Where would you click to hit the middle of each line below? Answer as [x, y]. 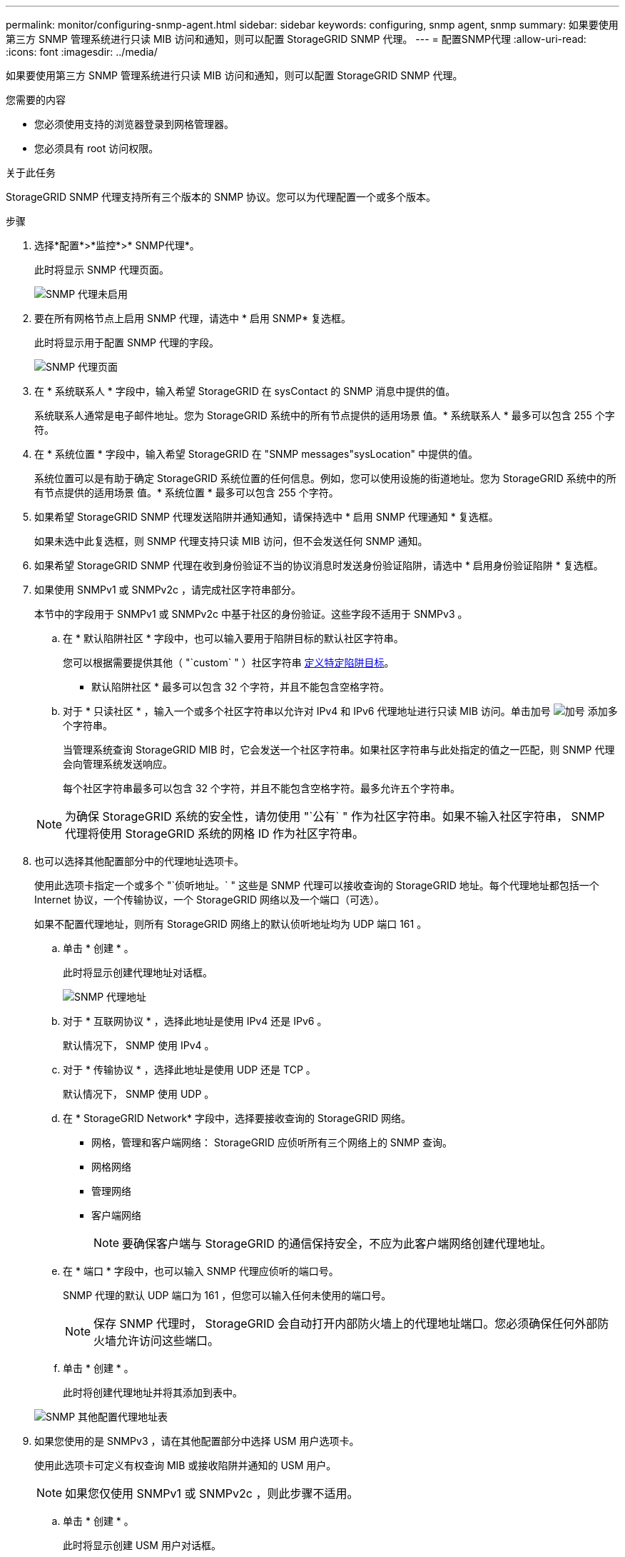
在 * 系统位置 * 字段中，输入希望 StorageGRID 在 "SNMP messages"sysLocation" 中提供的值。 [256, 454]
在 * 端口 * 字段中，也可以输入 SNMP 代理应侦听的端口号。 [201, 1271]
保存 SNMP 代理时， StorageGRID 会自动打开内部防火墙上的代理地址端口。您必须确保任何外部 [346, 1323]
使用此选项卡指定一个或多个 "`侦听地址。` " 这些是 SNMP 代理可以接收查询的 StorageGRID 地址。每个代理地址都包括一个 [317, 885]
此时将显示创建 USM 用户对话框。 [142, 1545]
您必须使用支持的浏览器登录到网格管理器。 [134, 124]
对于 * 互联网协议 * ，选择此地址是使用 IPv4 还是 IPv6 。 [195, 1021]
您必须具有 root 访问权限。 [97, 148]
